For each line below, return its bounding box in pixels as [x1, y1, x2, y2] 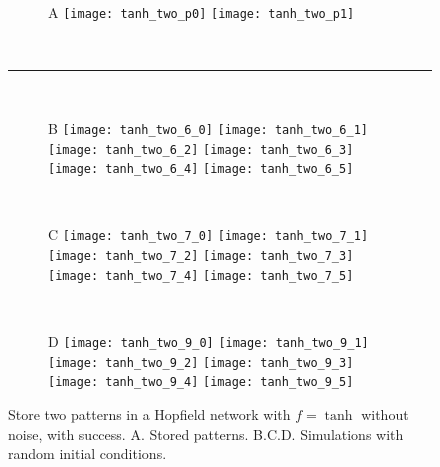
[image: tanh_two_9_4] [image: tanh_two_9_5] [48, 375, 354, 390]
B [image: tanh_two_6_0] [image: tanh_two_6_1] [48, 117, 368, 138]
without [361, 403, 409, 424]
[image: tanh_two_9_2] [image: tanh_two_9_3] [48, 355, 354, 370]
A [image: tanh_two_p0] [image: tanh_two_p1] [48, 2, 355, 22]
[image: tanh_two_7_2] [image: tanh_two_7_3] [48, 249, 354, 264]
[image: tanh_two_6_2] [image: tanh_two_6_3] [48, 142, 354, 157]
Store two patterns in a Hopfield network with [8, 403, 291, 424]
